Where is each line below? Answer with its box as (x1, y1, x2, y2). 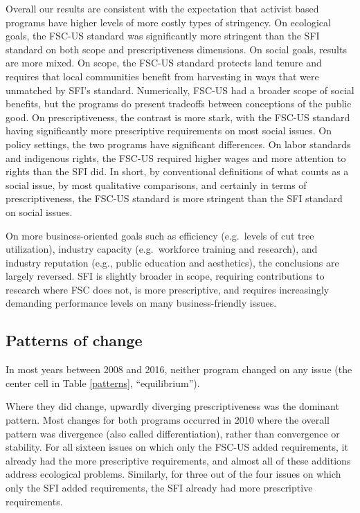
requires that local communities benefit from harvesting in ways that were (6, 69, 319, 83)
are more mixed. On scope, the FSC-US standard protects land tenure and (6, 55, 322, 70)
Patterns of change (6, 330, 143, 351)
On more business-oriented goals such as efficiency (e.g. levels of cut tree (6, 228, 314, 242)
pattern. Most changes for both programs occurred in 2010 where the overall (6, 413, 330, 427)
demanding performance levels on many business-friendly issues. (6, 296, 277, 310)
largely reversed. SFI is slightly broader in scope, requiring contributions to (6, 269, 325, 283)
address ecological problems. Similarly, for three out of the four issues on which (6, 467, 341, 481)
